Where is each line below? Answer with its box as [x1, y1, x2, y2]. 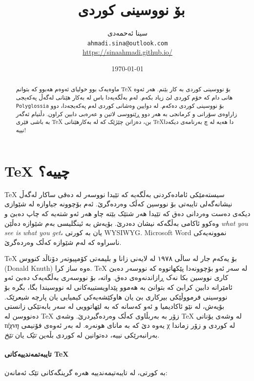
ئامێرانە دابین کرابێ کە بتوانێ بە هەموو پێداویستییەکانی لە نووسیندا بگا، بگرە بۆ [4, 282, 233, 292]
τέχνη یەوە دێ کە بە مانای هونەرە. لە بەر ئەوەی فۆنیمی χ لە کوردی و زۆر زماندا [4, 320, 235, 330]
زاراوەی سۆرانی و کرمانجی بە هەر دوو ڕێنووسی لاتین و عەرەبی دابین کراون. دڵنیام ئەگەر [16, 109, 237, 118]
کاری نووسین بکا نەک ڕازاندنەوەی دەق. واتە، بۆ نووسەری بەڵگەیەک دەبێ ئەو [4, 272, 229, 282]
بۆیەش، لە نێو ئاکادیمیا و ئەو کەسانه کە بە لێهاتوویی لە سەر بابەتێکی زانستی [4, 301, 225, 311]
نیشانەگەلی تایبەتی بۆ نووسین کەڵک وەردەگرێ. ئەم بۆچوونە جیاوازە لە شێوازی [4, 199, 233, 209]
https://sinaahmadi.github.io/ [83, 47, 172, 57]
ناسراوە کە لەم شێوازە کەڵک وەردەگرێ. [4, 237, 122, 247]
